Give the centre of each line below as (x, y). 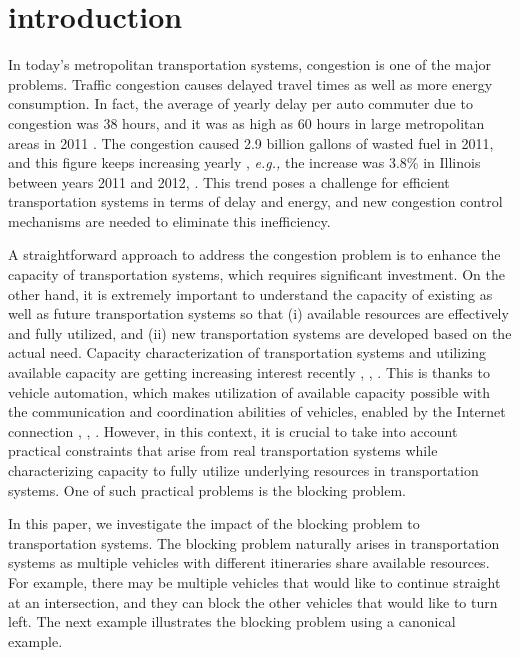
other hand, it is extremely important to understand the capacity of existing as (250, 293)
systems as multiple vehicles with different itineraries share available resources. (249, 562)
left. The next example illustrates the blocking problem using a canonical (232, 621)
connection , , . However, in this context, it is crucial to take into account (233, 430)
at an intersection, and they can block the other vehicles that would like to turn (253, 601)
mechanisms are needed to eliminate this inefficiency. (169, 220)
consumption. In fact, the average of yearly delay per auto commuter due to (240, 103)
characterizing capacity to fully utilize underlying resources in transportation (243, 470)
